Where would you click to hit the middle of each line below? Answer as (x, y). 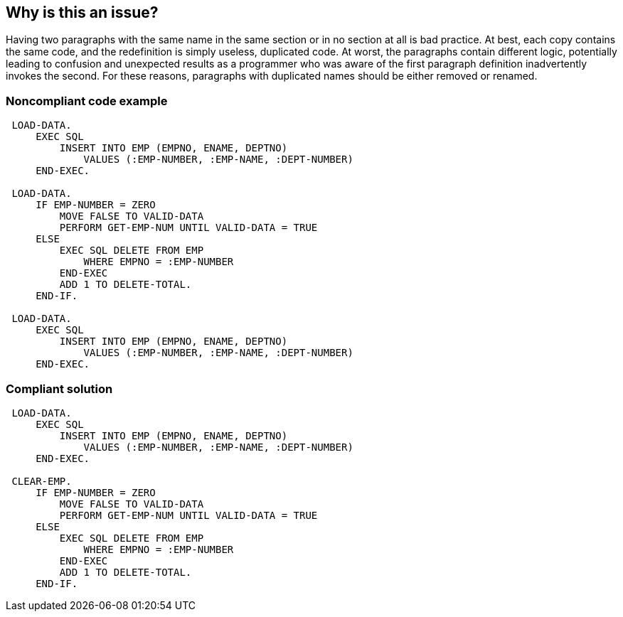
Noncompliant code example (87, 101)
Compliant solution (59, 388)
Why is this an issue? (82, 12)
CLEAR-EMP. (42, 481)
